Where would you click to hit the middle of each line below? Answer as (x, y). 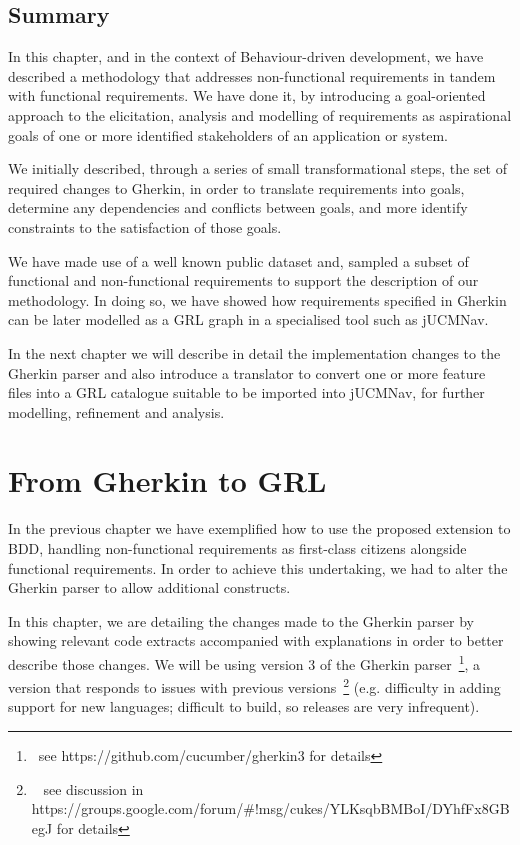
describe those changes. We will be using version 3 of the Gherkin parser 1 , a (244, 662)
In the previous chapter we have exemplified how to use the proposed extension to (259, 528)
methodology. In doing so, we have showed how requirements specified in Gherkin (257, 299)
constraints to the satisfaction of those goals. (145, 226)
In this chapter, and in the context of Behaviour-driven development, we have (246, 56)
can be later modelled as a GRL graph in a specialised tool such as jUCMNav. (248, 319)
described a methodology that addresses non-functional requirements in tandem (252, 75)
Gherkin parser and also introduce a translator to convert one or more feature (247, 372)
